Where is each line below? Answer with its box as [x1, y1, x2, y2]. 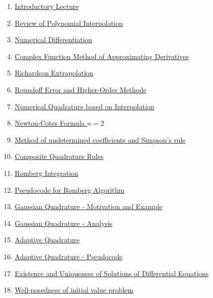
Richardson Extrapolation [14, 68, 93, 78]
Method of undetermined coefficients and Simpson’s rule [14, 134, 186, 145]
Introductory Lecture [14, 1, 79, 11]
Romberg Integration [14, 167, 78, 178]
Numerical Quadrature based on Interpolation [14, 101, 154, 111]
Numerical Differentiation [14, 34, 92, 45]
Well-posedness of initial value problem [14, 285, 134, 295]
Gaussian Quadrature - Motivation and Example [14, 201, 163, 212]
